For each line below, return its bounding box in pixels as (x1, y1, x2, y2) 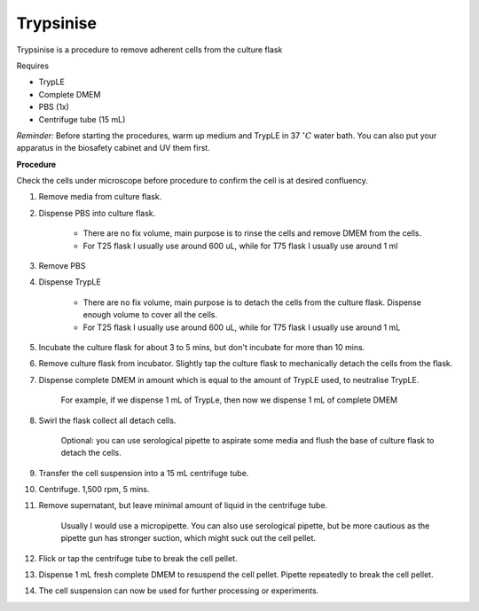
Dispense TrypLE (38, 277, 101, 287)
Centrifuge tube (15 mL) (38, 114, 126, 124)
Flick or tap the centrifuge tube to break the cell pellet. (38, 552, 239, 563)
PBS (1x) (38, 102, 70, 113)
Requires (16, 60, 49, 71)
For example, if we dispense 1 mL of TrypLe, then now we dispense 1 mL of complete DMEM (60, 395, 398, 405)
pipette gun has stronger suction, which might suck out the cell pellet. (60, 533, 317, 544)
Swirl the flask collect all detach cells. (38, 415, 177, 426)
